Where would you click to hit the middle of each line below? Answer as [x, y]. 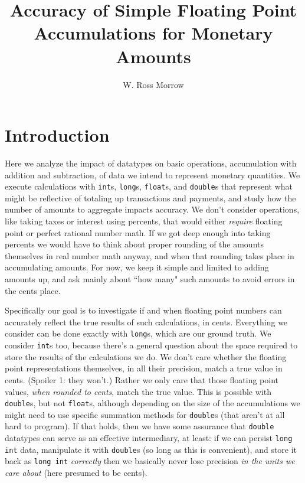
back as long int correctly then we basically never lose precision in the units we [150, 461]
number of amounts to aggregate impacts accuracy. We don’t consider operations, [152, 209]
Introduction [57, 135]
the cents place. [33, 290]
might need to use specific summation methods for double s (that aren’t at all [145, 414]
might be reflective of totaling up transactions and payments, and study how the [150, 198]
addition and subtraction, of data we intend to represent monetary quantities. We [152, 174]
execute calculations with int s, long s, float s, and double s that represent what [149, 186]
